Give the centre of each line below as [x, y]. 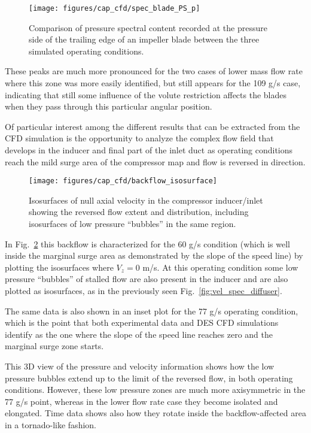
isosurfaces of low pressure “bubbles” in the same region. [132, 224]
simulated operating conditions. [86, 51]
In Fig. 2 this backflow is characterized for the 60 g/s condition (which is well [147, 243]
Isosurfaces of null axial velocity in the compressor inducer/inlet [146, 200]
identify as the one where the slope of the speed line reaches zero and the [139, 334]
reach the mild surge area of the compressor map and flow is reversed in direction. [155, 161]
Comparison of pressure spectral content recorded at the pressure [148, 27]
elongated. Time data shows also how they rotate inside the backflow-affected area [155, 413]
